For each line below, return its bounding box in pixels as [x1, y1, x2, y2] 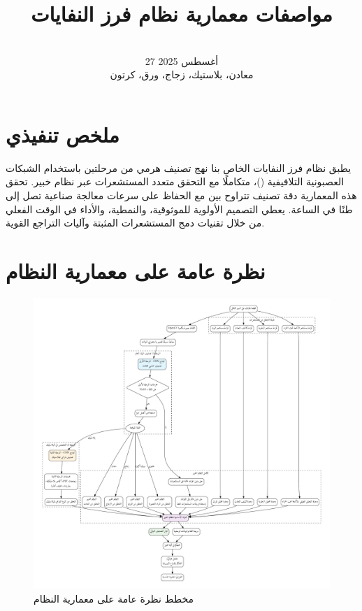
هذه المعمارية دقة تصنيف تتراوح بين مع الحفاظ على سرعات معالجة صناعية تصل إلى [6, 188, 357, 203]
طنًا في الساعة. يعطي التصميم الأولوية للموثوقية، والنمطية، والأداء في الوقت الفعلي [6, 201, 353, 216]
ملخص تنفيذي [6, 120, 120, 148]
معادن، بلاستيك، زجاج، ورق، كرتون [110, 67, 254, 82]
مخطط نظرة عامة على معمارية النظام [34, 591, 194, 606]
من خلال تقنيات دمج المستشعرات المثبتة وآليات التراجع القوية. [6, 215, 265, 230]
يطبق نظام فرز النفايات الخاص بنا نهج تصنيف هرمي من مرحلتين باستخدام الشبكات [6, 160, 352, 175]
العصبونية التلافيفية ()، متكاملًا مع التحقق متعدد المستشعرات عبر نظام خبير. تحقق [6, 174, 345, 189]
